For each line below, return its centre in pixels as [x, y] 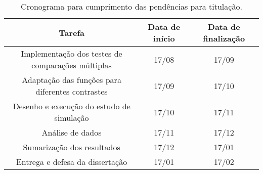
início [164, 38]
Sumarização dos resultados [72, 147]
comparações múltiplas [72, 65]
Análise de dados [72, 132]
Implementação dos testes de [72, 53]
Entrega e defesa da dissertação [72, 162]
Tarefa [72, 32]
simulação [72, 118]
